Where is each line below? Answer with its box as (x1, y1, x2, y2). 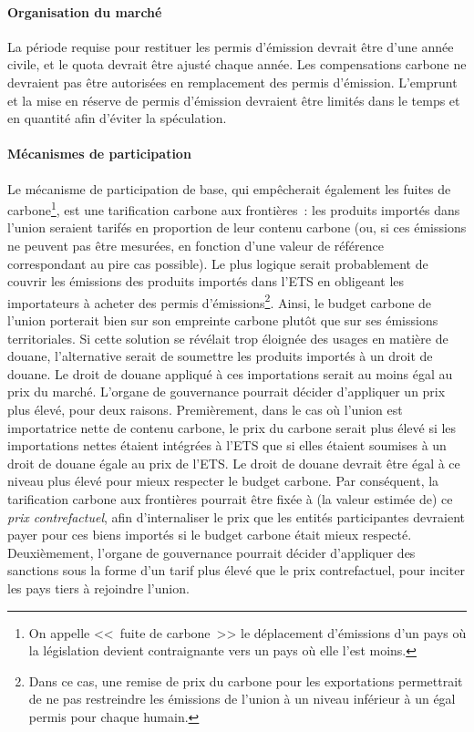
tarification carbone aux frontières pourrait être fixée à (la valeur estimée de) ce (7, 489, 453, 508)
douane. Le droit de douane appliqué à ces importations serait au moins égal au (7, 364, 453, 383)
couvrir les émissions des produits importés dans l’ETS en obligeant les (7, 272, 405, 291)
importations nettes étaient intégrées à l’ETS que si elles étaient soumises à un (7, 436, 447, 455)
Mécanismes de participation (7, 144, 191, 163)
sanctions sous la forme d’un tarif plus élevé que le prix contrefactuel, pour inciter (7, 561, 465, 580)
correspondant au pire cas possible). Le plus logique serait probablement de (7, 253, 428, 273)
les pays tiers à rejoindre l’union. (7, 578, 190, 597)
